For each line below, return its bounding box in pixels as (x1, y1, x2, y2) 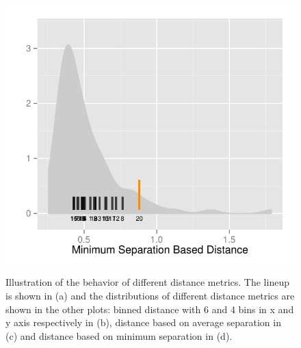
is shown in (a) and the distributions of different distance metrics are (5, 289, 295, 303)
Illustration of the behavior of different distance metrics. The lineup (5, 275, 289, 289)
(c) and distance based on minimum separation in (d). (5, 328, 233, 343)
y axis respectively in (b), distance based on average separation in (5, 315, 281, 330)
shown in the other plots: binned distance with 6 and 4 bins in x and (5, 302, 294, 316)
